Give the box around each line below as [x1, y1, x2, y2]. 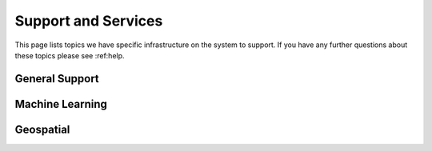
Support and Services [14, 12, 163, 30]
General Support [14, 72, 99, 85]
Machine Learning [14, 97, 108, 111]
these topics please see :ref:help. [14, 50, 125, 60]
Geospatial [14, 122, 70, 136]
